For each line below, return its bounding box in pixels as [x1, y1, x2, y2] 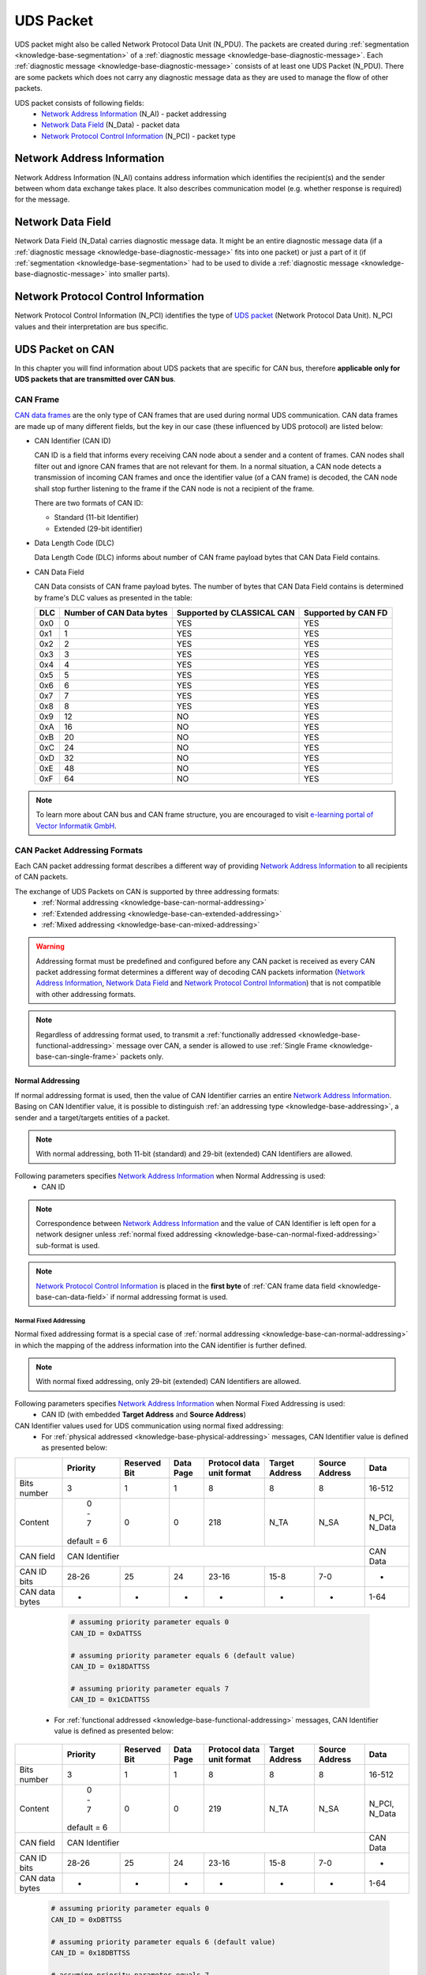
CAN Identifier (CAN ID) [34, 435, 111, 446]
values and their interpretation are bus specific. [14, 322, 169, 331]
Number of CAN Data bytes [64, 608, 168, 619]
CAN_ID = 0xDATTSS [70, 1628, 142, 1638]
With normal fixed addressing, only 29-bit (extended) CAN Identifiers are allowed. [35, 1377, 301, 1386]
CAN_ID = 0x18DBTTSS [50, 1948, 130, 1958]
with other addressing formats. [35, 989, 136, 999]
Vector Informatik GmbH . [35, 821, 118, 830]
